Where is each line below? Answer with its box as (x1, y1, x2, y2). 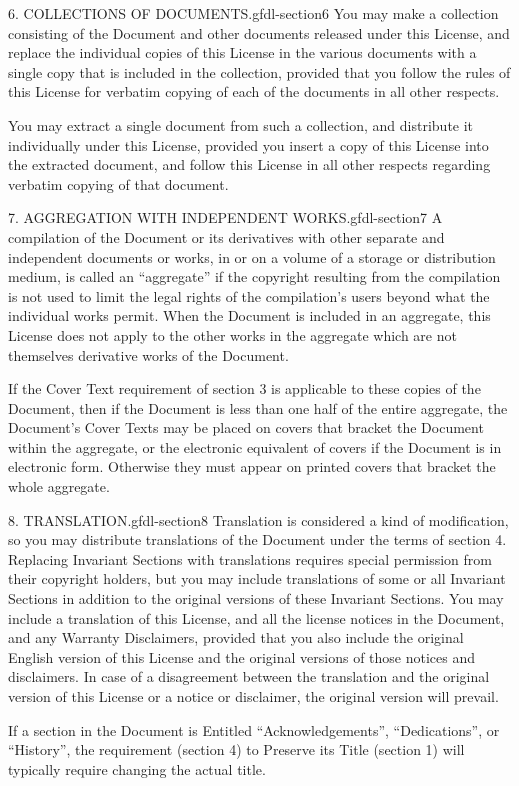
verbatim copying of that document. (8, 173, 229, 194)
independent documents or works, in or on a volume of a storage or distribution (8, 246, 496, 267)
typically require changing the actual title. (8, 758, 266, 779)
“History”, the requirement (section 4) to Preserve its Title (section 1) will (8, 739, 465, 760)
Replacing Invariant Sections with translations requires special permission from (8, 548, 492, 569)
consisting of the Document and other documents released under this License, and (8, 22, 510, 43)
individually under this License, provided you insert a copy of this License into (8, 134, 489, 155)
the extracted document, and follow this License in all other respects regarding (8, 154, 491, 175)
